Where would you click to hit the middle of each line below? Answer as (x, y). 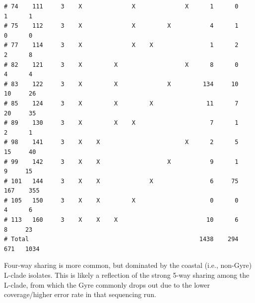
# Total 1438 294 (121, 239)
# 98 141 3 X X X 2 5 (121, 142)
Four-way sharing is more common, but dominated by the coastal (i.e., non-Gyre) (128, 265)
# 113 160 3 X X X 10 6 (121, 220)
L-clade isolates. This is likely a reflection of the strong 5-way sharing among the (127, 275)
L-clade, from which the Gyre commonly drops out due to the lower (107, 284)
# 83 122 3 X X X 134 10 (121, 84)
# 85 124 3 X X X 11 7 (121, 103)
